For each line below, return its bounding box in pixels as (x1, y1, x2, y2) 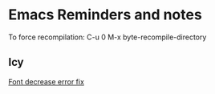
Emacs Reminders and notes (8, 6, 202, 24)
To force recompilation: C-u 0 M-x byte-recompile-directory (8, 32, 207, 42)
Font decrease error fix (8, 76, 84, 86)
